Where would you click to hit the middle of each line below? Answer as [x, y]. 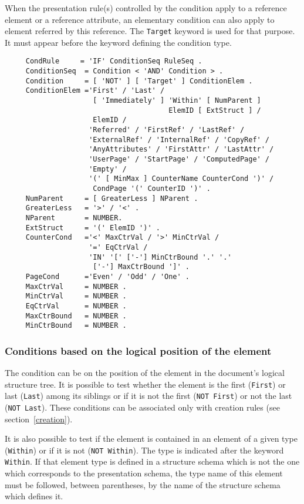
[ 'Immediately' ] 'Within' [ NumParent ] [177, 101]
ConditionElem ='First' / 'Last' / [95, 91]
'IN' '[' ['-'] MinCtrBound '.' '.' [160, 257]
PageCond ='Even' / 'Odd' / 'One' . [107, 276]
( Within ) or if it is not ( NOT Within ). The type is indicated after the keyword [144, 450]
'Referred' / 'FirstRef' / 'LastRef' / [167, 130]
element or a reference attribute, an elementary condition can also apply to [140, 19]
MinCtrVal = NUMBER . [76, 296]
